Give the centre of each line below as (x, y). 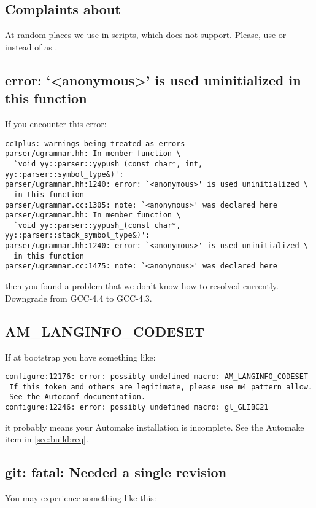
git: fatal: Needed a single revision (116, 472)
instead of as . (31, 46)
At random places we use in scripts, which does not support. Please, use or (146, 35)
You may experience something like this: (81, 498)
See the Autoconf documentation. (78, 397)
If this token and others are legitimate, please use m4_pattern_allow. (161, 387)
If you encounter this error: (56, 123)
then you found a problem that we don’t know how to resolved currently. (142, 286)
